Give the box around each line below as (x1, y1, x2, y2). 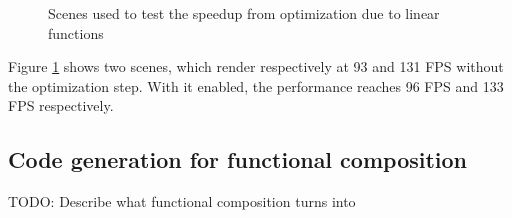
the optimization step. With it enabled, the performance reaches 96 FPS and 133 (8, 75, 504, 96)
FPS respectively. (8, 95, 114, 116)
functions (48, 22, 104, 43)
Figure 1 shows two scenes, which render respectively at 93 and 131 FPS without (8, 56, 504, 77)
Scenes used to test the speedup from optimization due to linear (48, 3, 440, 23)
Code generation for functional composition (8, 144, 468, 175)
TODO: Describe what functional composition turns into (8, 191, 356, 212)
